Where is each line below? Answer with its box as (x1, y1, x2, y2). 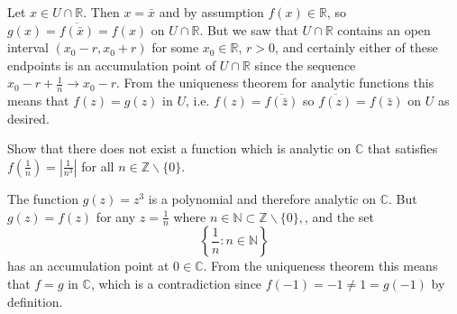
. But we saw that (199, 20, 298, 39)
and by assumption (159, 3, 264, 21)
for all (81, 156, 114, 175)
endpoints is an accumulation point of (7, 55, 216, 74)
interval (7, 38, 49, 57)
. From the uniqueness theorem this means (203, 256, 438, 275)
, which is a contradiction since (90, 274, 262, 292)
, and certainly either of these (275, 38, 438, 57)
